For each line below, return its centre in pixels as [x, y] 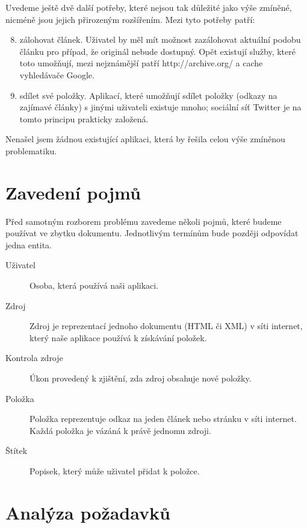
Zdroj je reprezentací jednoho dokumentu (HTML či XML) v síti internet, [166, 326]
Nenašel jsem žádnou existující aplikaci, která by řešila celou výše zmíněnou [145, 139]
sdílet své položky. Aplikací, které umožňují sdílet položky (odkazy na [148, 95]
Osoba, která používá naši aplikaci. [94, 285]
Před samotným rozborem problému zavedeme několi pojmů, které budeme [144, 221]
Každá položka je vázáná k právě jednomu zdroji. [120, 430]
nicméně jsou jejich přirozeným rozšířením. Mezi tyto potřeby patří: [130, 19]
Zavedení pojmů [73, 192]
